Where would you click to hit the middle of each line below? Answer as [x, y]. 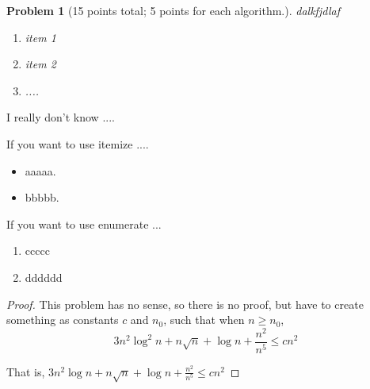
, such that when [204, 320]
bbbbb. [42, 197]
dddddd [44, 277]
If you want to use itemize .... [78, 143]
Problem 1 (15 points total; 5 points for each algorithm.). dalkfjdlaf [174, 10]
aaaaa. [40, 170]
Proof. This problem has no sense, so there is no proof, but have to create [185, 304]
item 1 [40, 37]
